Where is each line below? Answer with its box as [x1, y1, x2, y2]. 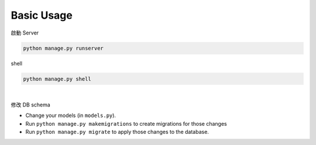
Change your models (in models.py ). [25, 112, 116, 119]
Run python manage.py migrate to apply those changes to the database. [25, 129, 209, 136]
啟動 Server [11, 29, 39, 36]
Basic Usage [11, 9, 73, 22]
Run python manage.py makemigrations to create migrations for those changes [25, 120, 228, 127]
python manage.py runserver [23, 44, 104, 51]
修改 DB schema [11, 101, 51, 108]
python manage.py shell [23, 75, 92, 82]
